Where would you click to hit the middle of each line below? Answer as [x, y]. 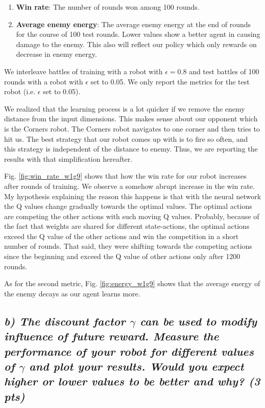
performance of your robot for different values [129, 351]
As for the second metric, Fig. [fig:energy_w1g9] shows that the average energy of [132, 283]
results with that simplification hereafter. [68, 158]
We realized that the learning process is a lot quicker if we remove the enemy [125, 108]
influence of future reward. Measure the [112, 336]
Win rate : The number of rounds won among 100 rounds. [108, 7]
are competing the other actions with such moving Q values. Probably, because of [132, 216]
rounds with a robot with [44, 81]
